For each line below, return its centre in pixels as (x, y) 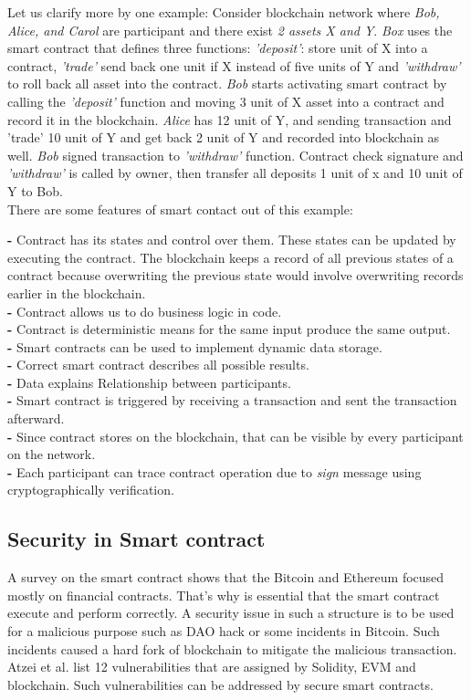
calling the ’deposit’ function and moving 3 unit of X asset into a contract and (226, 101)
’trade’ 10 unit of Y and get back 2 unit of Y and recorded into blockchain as (224, 137)
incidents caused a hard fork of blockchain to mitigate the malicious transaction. (232, 648)
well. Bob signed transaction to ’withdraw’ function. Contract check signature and (235, 155)
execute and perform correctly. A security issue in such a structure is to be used (231, 613)
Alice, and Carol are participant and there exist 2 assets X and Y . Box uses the (230, 30)
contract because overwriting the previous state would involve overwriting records (235, 275)
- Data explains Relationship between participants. (149, 382)
